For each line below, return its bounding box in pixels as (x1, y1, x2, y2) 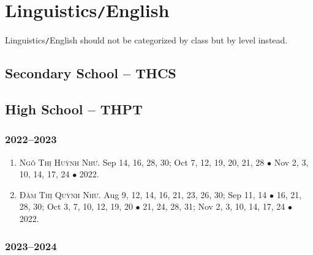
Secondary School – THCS (5, 64, 176, 83)
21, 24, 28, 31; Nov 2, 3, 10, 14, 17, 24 (143, 200, 285, 213)
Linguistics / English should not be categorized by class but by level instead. (5, 34, 288, 46)
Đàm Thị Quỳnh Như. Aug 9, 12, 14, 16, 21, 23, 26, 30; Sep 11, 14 (19, 188, 267, 201)
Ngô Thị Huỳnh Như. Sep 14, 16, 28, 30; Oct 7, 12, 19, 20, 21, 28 (19, 155, 265, 168)
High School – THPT (5, 100, 143, 119)
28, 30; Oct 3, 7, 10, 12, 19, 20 (19, 200, 133, 213)
